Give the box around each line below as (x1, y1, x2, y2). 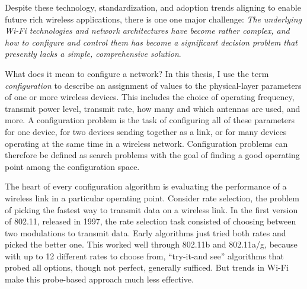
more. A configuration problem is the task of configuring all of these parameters (5, 114, 295, 126)
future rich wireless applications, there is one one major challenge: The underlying (5, 12, 302, 25)
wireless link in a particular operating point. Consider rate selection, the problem (5, 191, 299, 204)
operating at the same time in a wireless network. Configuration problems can (5, 137, 288, 149)
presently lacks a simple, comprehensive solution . (5, 47, 181, 60)
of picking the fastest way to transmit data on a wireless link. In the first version (5, 203, 298, 216)
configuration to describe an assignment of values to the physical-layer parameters (5, 79, 302, 91)
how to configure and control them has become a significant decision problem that (5, 36, 298, 48)
